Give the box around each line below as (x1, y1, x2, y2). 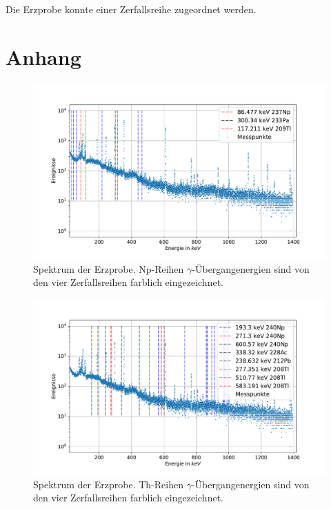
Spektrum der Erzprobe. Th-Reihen (33, 477, 183, 491)
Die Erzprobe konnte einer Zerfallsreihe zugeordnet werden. (6, 2, 257, 16)
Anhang (6, 42, 81, 70)
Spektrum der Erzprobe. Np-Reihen (33, 261, 184, 276)
